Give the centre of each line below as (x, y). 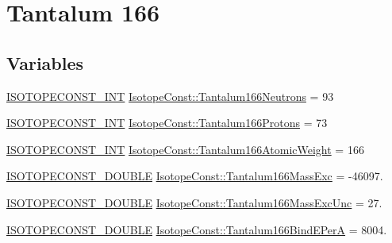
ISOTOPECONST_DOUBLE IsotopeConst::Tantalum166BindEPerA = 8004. (197, 229)
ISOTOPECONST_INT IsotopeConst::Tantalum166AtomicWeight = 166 (185, 149)
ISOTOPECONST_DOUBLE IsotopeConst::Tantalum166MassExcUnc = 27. (194, 202)
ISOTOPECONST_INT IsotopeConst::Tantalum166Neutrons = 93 (170, 96)
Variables (45, 62)
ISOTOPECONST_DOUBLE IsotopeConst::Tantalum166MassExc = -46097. (195, 176)
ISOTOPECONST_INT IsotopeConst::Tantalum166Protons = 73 (167, 123)
